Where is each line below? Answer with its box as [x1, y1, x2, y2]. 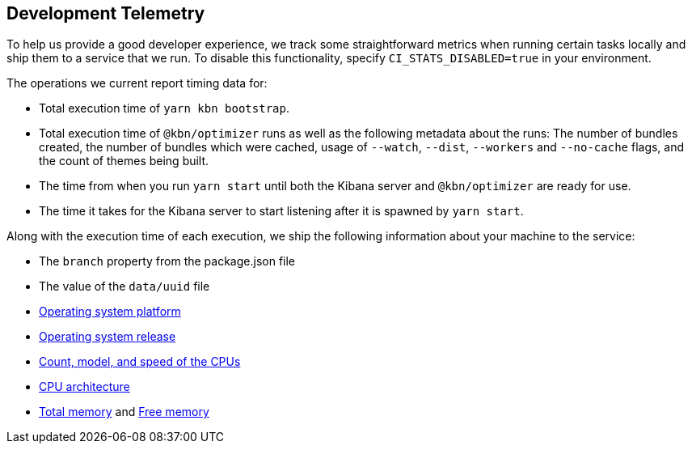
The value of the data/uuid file [39, 279, 210, 294]
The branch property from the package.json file [39, 254, 296, 269]
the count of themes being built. [39, 154, 209, 168]
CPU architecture [39, 380, 130, 394]
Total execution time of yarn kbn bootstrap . [39, 101, 289, 116]
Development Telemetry [6, 3, 205, 23]
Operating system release [39, 329, 176, 344]
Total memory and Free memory [39, 405, 209, 419]
